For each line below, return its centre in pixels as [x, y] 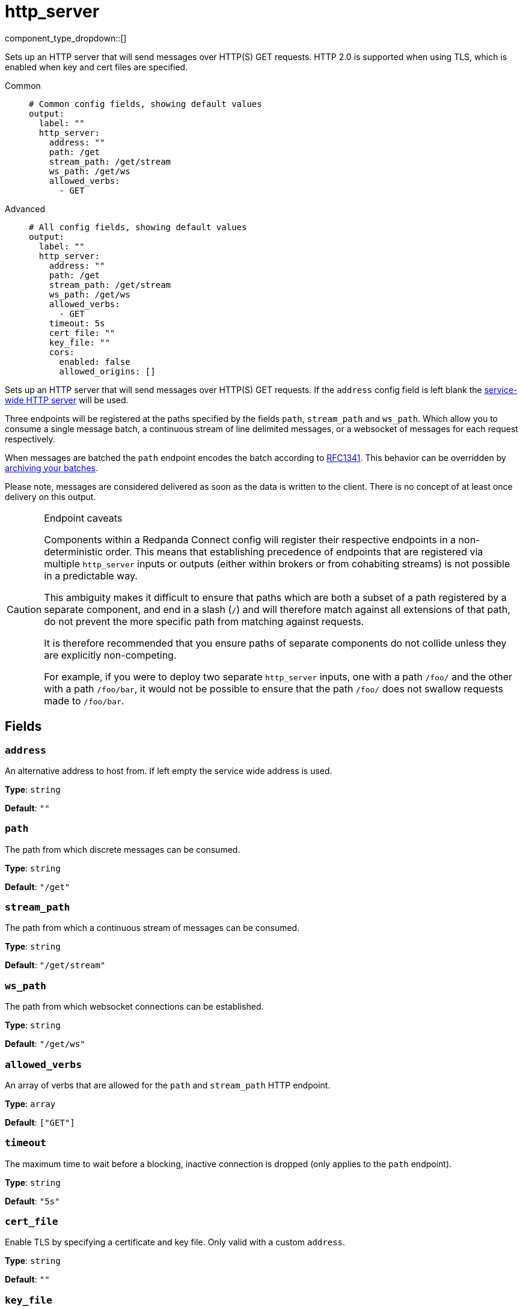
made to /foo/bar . [84, 700]
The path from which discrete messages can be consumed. [123, 849]
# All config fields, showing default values [138, 227]
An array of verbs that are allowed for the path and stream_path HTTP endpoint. [168, 1085]
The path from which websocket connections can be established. [134, 1007]
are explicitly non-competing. [110, 655]
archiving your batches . [51, 468]
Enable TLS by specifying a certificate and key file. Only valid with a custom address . [175, 1242]
